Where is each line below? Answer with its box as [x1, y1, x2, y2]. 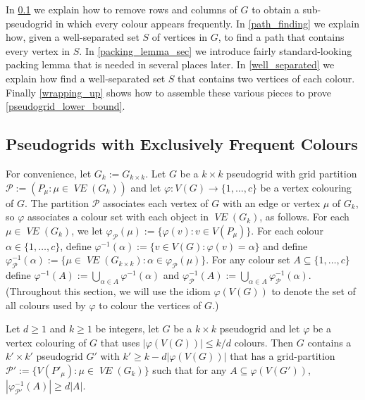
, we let [71, 223, 103, 237]
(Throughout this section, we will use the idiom [6, 283, 211, 298]
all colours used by [6, 297, 86, 312]
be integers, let [95, 321, 159, 336]
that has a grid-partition [230, 349, 335, 363]
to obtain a [252, 2, 299, 16]
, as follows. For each [259, 209, 349, 224]
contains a [307, 335, 352, 349]
